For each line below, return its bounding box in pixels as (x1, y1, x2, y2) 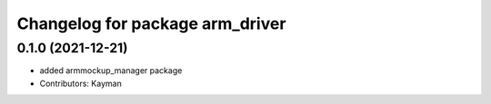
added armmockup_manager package (39, 65, 183, 76)
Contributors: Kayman (39, 78, 122, 89)
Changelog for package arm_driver (16, 14, 286, 33)
